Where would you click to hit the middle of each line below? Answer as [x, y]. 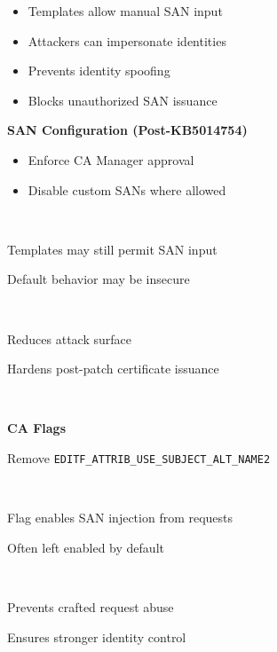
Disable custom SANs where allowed [127, 189]
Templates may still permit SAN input [112, 249]
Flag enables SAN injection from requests [120, 518]
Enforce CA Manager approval [111, 159]
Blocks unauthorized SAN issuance [123, 100]
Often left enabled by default [86, 547]
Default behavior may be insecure [99, 279]
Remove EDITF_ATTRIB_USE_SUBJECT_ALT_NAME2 [139, 457]
